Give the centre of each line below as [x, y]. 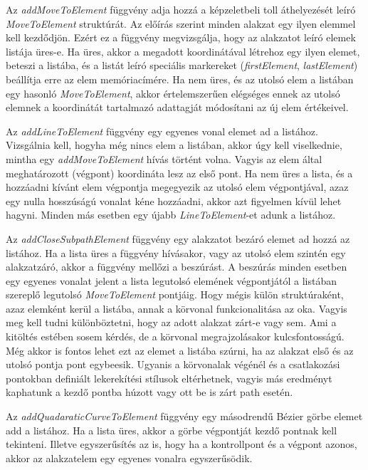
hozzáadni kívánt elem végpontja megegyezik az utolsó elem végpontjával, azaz [177, 187]
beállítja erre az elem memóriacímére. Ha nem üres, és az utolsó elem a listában [180, 79]
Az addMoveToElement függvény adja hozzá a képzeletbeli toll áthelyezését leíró [181, 9]
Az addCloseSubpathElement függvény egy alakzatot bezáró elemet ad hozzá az [178, 238]
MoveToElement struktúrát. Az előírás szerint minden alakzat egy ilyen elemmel [181, 23]
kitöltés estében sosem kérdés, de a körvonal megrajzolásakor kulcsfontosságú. [175, 336]
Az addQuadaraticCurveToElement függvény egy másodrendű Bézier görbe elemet [184, 416]
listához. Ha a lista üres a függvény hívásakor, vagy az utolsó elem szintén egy [176, 252]
